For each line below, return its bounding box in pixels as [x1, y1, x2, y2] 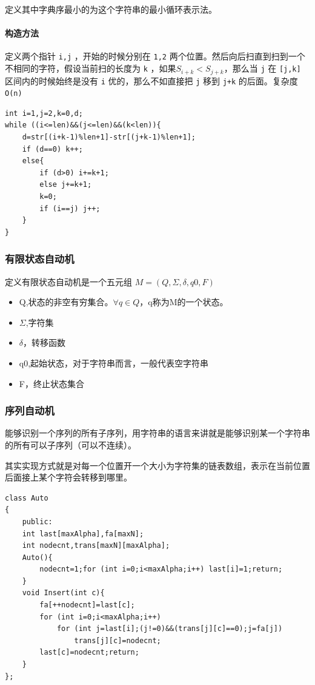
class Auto [5, 493, 48, 502]
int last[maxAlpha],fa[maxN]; [22, 529, 144, 538]
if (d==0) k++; [22, 144, 83, 154]
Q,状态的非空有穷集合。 [19, 295, 113, 308]
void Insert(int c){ [22, 589, 105, 598]
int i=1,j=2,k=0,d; [5, 109, 83, 118]
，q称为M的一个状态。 [139, 295, 228, 308]
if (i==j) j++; [39, 204, 101, 213]
